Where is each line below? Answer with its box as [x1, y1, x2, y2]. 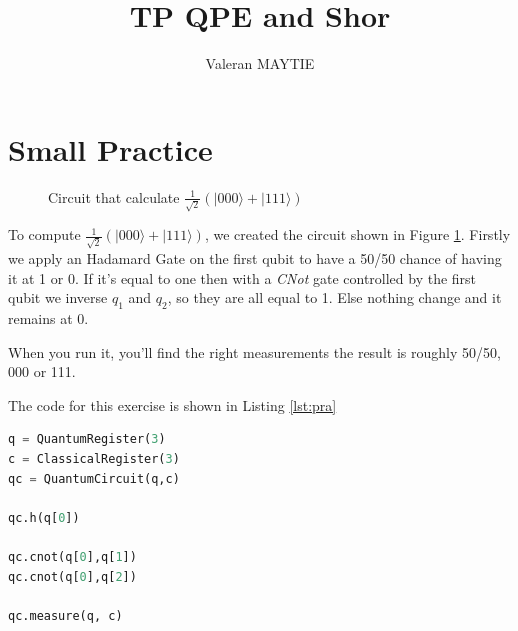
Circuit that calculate [48, 186, 180, 207]
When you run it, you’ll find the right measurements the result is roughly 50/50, [8, 341, 501, 362]
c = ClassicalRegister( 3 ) [8, 452, 180, 467]
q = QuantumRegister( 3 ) [8, 432, 166, 447]
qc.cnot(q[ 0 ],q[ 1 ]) [8, 549, 137, 564]
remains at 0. [8, 308, 89, 329]
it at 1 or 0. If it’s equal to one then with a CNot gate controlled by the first [8, 267, 477, 288]
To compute [8, 224, 81, 245]
